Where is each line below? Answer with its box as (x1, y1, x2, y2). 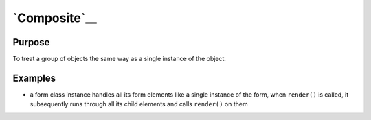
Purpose (12, 36, 50, 48)
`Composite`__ (12, 10, 98, 25)
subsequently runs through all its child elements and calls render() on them (30, 100, 248, 108)
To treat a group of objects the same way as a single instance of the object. (12, 55, 227, 63)
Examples (12, 72, 56, 84)
